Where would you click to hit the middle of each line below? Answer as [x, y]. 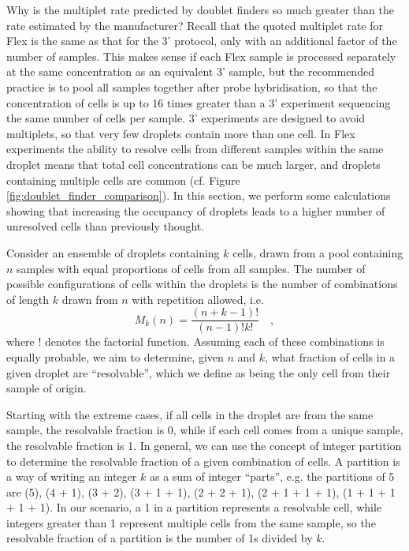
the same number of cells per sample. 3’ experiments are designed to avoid [186, 118]
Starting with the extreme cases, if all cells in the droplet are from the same [190, 414]
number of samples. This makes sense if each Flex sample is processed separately [201, 56]
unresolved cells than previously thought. [106, 226]
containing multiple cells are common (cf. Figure [123, 180]
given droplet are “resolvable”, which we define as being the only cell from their [199, 372]
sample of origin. [46, 388]
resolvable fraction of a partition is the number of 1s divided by [160, 538]
